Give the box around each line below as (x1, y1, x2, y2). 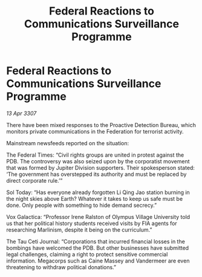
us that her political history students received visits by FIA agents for (6, 220, 177, 227)
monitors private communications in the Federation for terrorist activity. (6, 128, 184, 135)
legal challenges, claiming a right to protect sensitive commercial (6, 250, 168, 258)
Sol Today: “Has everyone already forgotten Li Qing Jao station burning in (6, 189, 191, 196)
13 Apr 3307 (6, 109, 37, 117)
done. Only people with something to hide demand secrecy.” (6, 201, 157, 209)
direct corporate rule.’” (6, 177, 63, 184)
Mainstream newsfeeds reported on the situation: (6, 139, 129, 146)
